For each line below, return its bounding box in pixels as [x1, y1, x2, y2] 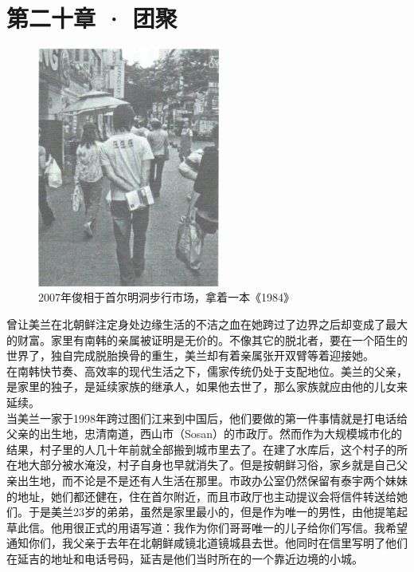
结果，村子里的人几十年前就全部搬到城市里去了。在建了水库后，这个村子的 [6, 440, 396, 457]
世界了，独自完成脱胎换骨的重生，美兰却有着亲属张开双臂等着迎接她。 [6, 347, 374, 364]
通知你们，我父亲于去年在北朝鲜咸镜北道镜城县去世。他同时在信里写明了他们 [6, 535, 408, 551]
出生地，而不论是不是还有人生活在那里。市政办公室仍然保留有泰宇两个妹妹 [17, 471, 408, 488]
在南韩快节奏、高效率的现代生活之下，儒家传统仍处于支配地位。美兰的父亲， [6, 362, 408, 379]
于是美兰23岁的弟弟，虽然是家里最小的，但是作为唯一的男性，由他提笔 [28, 503, 396, 520]
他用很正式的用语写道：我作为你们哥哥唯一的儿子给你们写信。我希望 [50, 519, 408, 535]
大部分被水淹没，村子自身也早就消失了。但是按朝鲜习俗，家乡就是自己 [28, 456, 396, 473]
